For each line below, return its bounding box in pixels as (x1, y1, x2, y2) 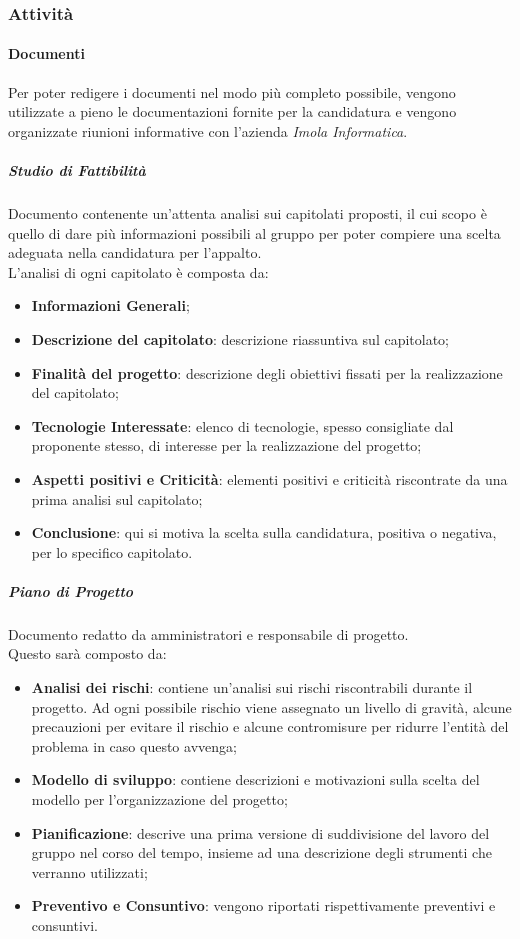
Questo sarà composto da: (8, 643, 167, 664)
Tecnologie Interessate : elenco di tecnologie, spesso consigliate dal (31, 415, 454, 436)
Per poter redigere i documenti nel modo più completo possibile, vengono (8, 81, 456, 102)
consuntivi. (31, 914, 99, 935)
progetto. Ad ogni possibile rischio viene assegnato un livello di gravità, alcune (31, 696, 512, 717)
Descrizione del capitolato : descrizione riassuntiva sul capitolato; (31, 328, 450, 349)
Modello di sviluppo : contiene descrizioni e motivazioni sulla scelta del (31, 769, 480, 790)
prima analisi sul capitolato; (31, 488, 203, 509)
